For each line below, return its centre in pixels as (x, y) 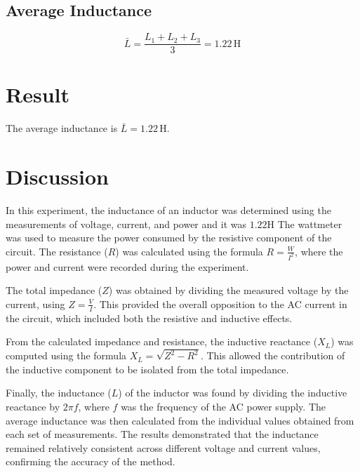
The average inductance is (62, 128)
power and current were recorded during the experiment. (127, 266)
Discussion (57, 176)
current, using (35, 304)
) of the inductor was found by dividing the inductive (233, 393)
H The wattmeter (305, 224)
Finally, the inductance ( (59, 393)
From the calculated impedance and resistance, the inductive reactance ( (162, 341)
